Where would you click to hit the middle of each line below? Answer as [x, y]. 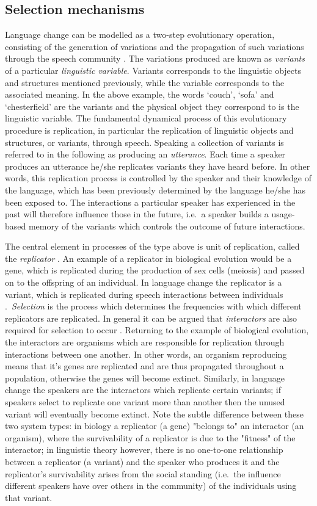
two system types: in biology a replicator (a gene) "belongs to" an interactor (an [155, 426]
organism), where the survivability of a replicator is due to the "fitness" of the [150, 437]
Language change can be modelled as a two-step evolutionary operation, [140, 34]
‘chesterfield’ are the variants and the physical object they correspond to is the [152, 106]
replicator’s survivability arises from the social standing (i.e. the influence [143, 473]
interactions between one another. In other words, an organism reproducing [146, 354]
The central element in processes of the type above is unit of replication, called [152, 246]
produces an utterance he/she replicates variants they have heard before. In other [158, 166]
